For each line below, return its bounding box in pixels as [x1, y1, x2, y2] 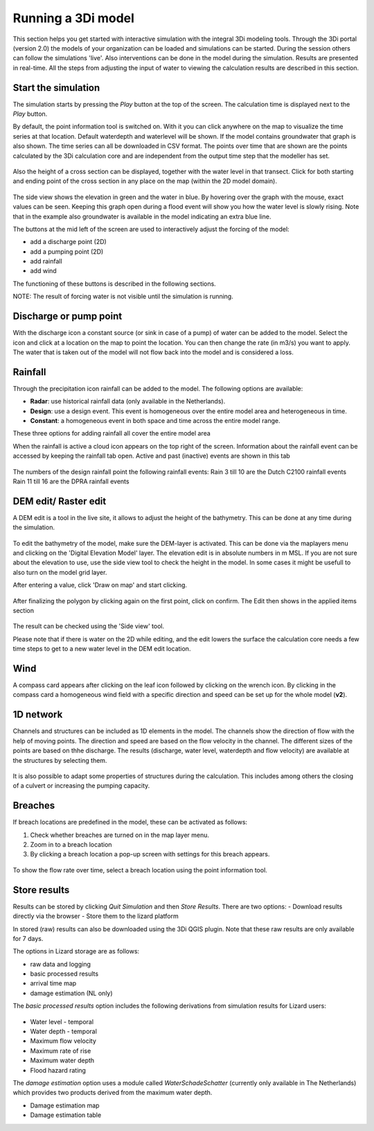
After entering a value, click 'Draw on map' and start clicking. [12, 581, 187, 589]
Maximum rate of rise [30, 1046, 91, 1055]
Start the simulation [12, 82, 100, 94]
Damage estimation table [30, 1111, 102, 1119]
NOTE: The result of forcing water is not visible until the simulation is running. [12, 292, 233, 301]
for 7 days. [12, 934, 44, 942]
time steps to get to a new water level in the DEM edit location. [12, 645, 191, 653]
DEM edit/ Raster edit [12, 495, 107, 507]
